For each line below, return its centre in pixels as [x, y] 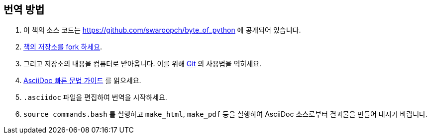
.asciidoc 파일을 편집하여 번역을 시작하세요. [95, 97]
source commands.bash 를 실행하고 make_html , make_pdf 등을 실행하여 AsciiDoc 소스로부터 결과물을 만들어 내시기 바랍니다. [225, 114]
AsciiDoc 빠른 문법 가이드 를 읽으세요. [82, 81]
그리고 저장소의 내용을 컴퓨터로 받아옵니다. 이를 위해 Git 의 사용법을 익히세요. [143, 64]
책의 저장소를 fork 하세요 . [63, 47]
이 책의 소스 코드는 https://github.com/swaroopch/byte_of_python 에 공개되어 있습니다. [162, 30]
